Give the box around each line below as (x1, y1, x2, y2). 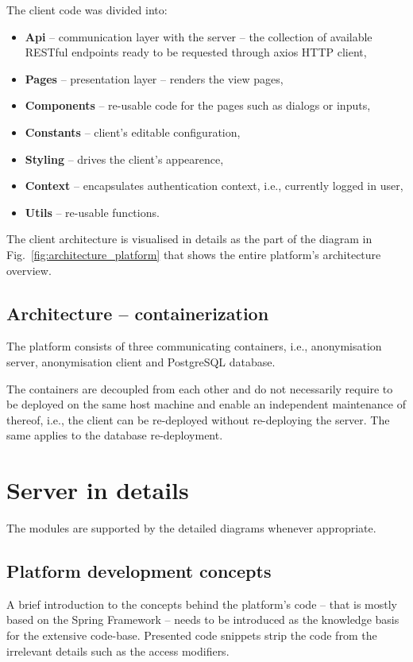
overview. (6, 261, 52, 278)
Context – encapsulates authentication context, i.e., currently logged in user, (25, 177, 403, 194)
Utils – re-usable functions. (25, 203, 160, 220)
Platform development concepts (6, 559, 272, 583)
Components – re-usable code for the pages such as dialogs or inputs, (25, 97, 371, 114)
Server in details (6, 474, 189, 506)
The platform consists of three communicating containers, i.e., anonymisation (6, 338, 382, 354)
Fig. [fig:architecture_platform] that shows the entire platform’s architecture (6, 246, 381, 262)
